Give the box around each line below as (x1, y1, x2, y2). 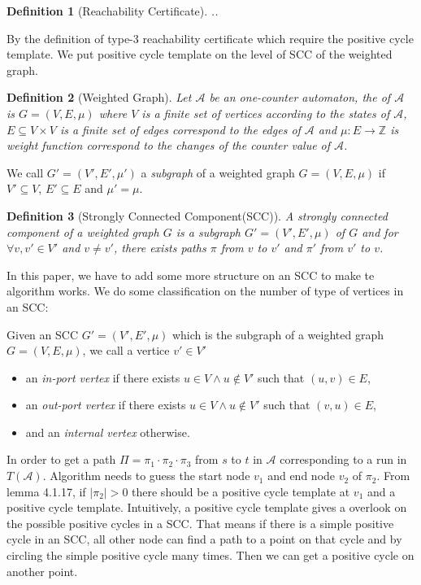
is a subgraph (176, 223, 241, 240)
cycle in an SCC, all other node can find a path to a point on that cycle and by (7, 530, 402, 548)
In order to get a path (7, 451, 116, 468)
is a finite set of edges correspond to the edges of (59, 120, 301, 138)
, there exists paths (113, 239, 206, 256)
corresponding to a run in (280, 451, 407, 468)
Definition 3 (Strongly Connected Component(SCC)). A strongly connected (7, 207, 388, 224)
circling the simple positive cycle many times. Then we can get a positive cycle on (7, 547, 414, 564)
